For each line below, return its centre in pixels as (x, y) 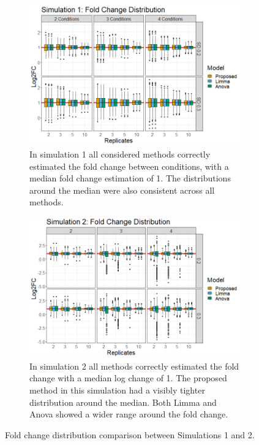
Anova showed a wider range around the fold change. (129, 414)
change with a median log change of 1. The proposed (128, 378)
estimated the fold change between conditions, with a (129, 166)
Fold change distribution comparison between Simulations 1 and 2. (130, 434)
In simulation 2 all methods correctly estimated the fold (134, 366)
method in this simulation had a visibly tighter (117, 390)
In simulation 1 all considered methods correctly (120, 154)
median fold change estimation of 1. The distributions (130, 178)
